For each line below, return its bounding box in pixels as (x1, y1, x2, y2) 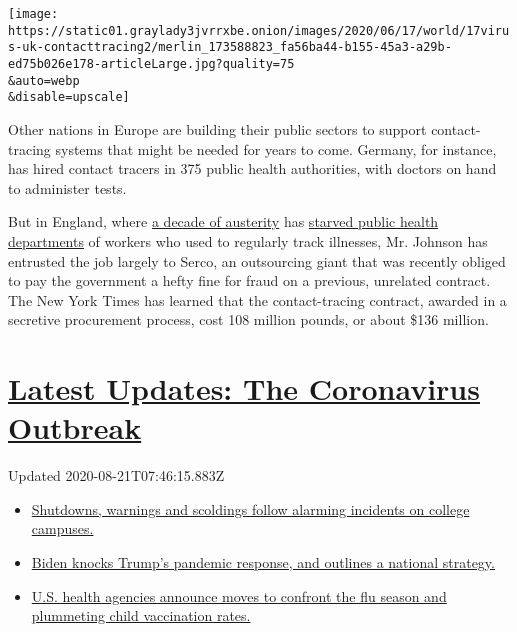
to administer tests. (8, 177, 127, 198)
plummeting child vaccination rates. (31, 605, 251, 626)
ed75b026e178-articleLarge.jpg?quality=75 (8, 56, 295, 71)
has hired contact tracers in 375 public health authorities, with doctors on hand (8, 158, 497, 179)
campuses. (31, 518, 94, 539)
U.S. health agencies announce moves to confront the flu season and (31, 585, 447, 606)
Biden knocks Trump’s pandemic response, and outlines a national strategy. (31, 551, 495, 572)
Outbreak (8, 407, 142, 448)
